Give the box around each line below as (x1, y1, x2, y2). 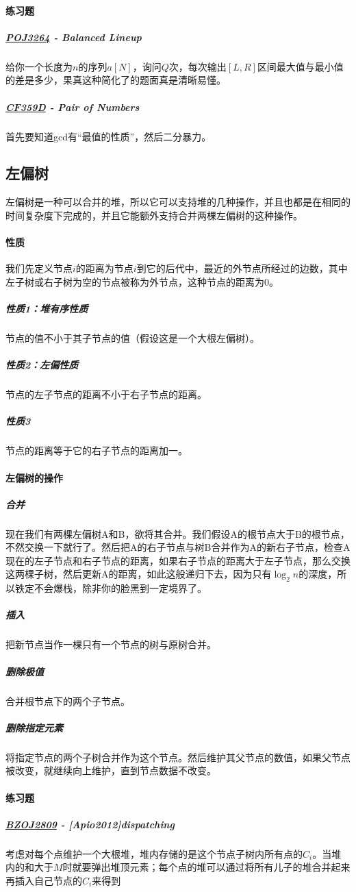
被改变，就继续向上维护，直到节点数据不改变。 (5, 763, 216, 778)
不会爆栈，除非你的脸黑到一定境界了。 (34, 581, 207, 595)
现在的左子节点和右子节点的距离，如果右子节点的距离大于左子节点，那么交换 (5, 553, 351, 567)
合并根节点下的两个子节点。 (5, 693, 130, 708)
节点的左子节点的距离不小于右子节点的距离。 (5, 387, 207, 401)
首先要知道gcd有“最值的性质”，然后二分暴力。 (5, 129, 212, 143)
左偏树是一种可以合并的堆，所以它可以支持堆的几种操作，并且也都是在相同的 (5, 195, 351, 209)
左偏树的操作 (5, 470, 63, 484)
